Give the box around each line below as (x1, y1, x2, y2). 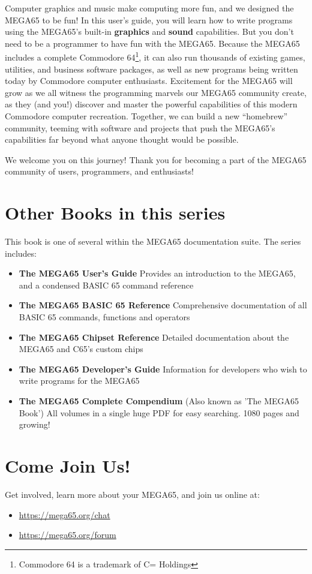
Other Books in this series (5, 200, 226, 225)
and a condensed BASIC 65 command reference (19, 278, 194, 291)
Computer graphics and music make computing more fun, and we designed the (5, 2, 294, 14)
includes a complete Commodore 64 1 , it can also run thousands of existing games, (5, 49, 305, 64)
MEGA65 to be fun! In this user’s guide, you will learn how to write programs (5, 13, 293, 26)
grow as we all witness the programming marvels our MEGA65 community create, (5, 86, 307, 98)
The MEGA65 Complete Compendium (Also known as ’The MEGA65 (19, 395, 299, 407)
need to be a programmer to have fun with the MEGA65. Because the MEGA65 (5, 37, 300, 49)
